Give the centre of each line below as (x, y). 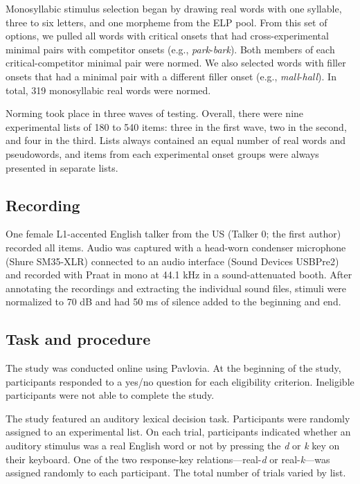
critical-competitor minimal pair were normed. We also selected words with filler (176, 63)
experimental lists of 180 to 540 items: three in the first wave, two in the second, (176, 126)
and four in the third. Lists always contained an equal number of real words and (176, 140)
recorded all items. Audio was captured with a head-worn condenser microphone (176, 247)
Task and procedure (78, 339)
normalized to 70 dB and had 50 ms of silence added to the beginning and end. (173, 302)
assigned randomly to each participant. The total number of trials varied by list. (176, 473)
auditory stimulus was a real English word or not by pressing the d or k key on (173, 446)
